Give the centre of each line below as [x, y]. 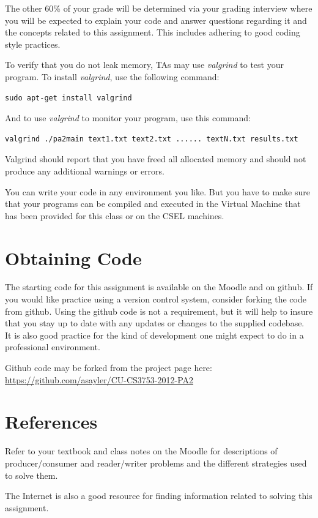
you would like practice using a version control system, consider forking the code [156, 299]
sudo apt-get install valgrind [68, 98]
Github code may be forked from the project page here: [109, 367]
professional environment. [53, 347]
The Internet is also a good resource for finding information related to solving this [159, 496]
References [51, 422]
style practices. [33, 44]
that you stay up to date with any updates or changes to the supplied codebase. [155, 323]
